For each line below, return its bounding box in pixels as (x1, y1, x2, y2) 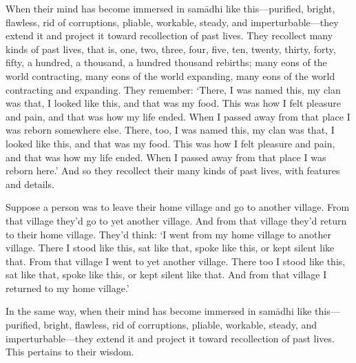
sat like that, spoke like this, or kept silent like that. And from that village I (6, 267, 327, 282)
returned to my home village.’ (6, 280, 129, 295)
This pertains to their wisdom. (6, 344, 134, 359)
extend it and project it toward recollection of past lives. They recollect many (6, 28, 333, 43)
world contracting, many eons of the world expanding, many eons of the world (6, 68, 335, 83)
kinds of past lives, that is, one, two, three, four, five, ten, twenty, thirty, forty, (6, 41, 336, 56)
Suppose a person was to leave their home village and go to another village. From (6, 200, 350, 214)
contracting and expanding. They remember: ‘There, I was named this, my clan (6, 82, 341, 96)
